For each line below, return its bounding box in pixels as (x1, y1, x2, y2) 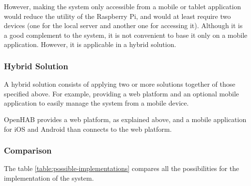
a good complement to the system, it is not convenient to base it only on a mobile (4, 30, 248, 40)
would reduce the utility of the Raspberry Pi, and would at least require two (4, 11, 231, 21)
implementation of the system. (4, 172, 94, 183)
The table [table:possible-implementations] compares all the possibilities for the (4, 163, 239, 173)
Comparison (4, 144, 52, 156)
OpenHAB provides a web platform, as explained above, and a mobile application (4, 114, 247, 124)
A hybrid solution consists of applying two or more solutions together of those (4, 79, 235, 89)
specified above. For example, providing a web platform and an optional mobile (4, 88, 239, 98)
